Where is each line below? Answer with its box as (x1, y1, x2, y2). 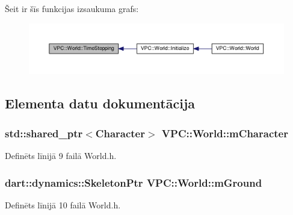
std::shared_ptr (5, 125, 83, 140)
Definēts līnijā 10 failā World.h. (5, 198, 121, 211)
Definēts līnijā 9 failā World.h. (5, 149, 117, 162)
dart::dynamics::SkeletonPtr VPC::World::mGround (5, 175, 262, 190)
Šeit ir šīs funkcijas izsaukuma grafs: (5, 2, 139, 14)
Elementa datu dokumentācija (5, 94, 196, 113)
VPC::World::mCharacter (161, 125, 288, 140)
